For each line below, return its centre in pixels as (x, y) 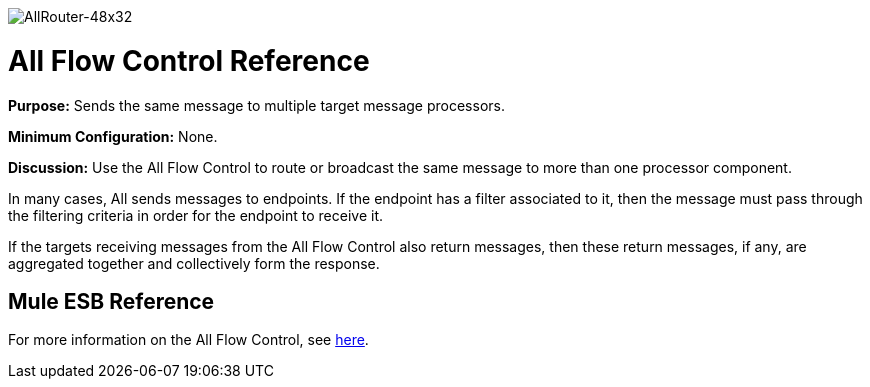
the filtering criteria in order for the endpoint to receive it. (196, 215)
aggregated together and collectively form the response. (194, 263)
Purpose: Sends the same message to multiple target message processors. (256, 105)
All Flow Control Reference (189, 60)
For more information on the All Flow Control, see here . (188, 340)
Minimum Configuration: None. (113, 136)
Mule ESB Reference (111, 301)
